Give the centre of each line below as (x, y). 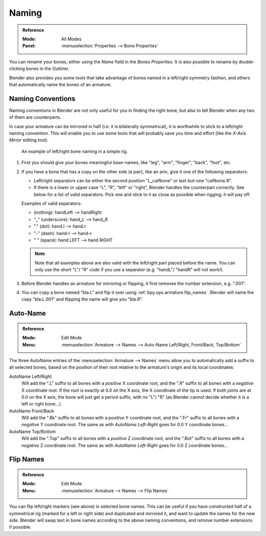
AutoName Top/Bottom (33, 432)
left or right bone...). (42, 404)
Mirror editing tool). (29, 140)
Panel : (29, 46)
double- (247, 62)
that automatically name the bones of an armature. (60, 84)
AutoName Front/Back (32, 411)
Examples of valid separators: (51, 203)
